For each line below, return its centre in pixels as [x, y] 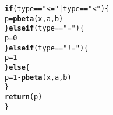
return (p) [24, 97]
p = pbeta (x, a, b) [34, 18]
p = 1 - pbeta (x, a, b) [38, 77]
